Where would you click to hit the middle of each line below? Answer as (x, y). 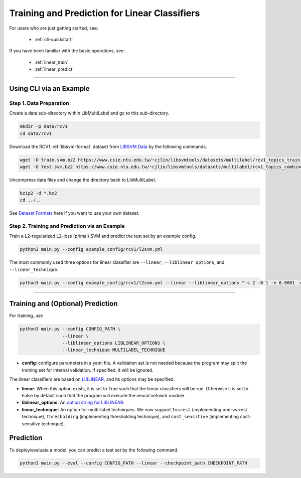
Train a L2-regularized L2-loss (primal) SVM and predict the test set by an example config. (103, 236)
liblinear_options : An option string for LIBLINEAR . (73, 403)
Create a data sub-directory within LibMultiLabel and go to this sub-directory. (89, 113)
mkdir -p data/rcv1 (44, 126)
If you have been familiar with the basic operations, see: (67, 51)
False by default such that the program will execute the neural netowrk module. (104, 396)
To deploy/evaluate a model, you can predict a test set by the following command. (94, 450)
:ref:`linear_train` (51, 62)
